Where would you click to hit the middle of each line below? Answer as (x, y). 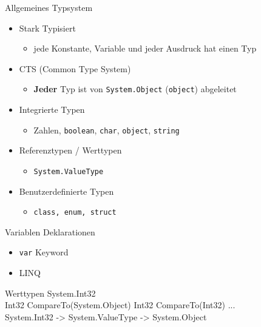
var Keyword (44, 252)
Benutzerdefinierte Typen (66, 191)
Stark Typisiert (47, 28)
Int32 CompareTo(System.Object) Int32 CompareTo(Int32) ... (120, 305)
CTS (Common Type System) (75, 68)
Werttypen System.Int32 (50, 293)
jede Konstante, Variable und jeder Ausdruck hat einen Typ (145, 48)
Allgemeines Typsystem (49, 7)
